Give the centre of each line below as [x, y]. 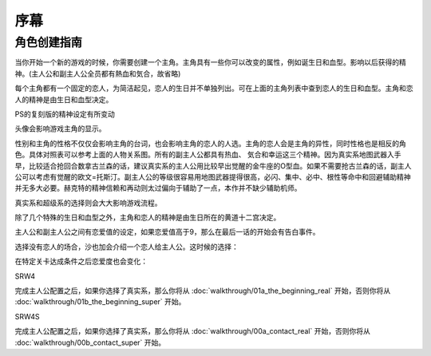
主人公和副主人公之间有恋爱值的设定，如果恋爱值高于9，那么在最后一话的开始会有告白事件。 [167, 232]
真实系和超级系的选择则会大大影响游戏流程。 [88, 203]
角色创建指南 [49, 42]
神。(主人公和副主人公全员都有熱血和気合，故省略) [98, 73]
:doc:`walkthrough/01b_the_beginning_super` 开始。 [100, 302]
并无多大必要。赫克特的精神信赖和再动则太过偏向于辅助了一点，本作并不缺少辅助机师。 [158, 188]
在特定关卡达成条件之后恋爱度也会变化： [81, 261]
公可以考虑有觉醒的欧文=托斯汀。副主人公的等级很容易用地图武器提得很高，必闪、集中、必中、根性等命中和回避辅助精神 [213, 176]
